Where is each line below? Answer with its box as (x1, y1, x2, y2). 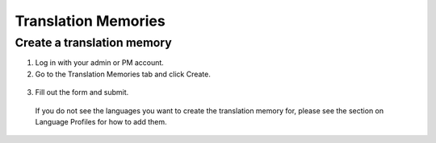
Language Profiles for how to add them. (35, 116, 167, 126)
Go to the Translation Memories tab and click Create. (35, 69, 212, 79)
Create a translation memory (15, 35, 173, 50)
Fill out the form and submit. (35, 88, 129, 97)
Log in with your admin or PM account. (35, 58, 165, 67)
